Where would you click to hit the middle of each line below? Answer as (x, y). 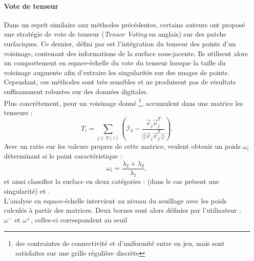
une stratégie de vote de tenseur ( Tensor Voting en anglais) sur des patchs (115, 34)
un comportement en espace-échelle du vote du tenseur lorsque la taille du (115, 63)
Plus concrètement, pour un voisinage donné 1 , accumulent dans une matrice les (124, 102)
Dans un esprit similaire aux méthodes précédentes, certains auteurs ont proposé (125, 24)
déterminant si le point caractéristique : (63, 155)
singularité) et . (27, 191)
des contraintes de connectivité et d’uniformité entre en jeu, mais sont (120, 243)
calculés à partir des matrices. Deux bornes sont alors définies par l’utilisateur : (123, 210)
